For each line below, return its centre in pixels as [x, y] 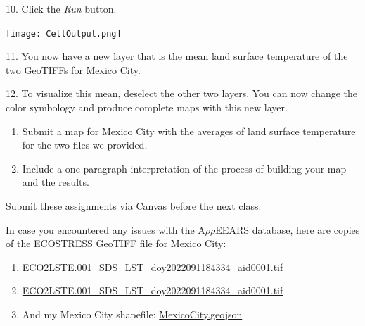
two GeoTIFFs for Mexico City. [73, 69]
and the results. [56, 182]
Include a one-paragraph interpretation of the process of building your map [184, 168]
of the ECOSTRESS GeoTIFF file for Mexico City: [116, 243]
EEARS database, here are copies [288, 229]
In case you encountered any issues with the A [105, 229]
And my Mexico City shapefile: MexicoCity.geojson [132, 314]
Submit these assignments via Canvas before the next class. [134, 206]
